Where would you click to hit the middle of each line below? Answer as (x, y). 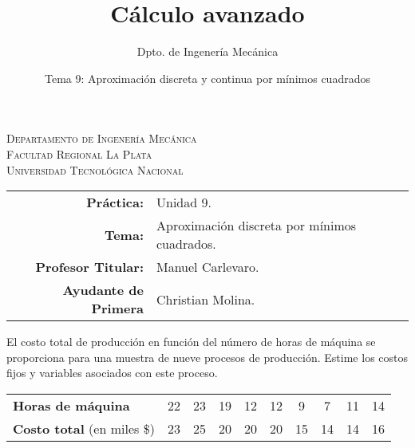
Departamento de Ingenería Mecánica (102, 138)
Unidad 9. (184, 202)
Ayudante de (103, 290)
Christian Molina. (206, 299)
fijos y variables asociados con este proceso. (112, 373)
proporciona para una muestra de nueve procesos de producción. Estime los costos (207, 357)
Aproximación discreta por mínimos (257, 226)
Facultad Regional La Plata (79, 153)
